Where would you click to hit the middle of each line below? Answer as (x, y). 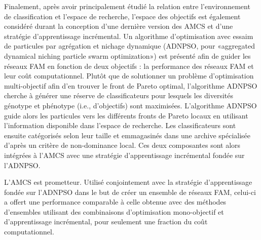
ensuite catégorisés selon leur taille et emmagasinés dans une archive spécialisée (127, 135)
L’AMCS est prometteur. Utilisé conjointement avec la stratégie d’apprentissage (128, 182)
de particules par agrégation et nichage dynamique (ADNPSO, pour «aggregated (129, 46)
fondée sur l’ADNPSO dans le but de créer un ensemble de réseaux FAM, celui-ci (130, 192)
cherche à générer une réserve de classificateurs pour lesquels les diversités (119, 95)
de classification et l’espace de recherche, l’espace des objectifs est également (122, 16)
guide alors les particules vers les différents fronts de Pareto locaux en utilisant (126, 115)
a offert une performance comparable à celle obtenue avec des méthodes (115, 202)
